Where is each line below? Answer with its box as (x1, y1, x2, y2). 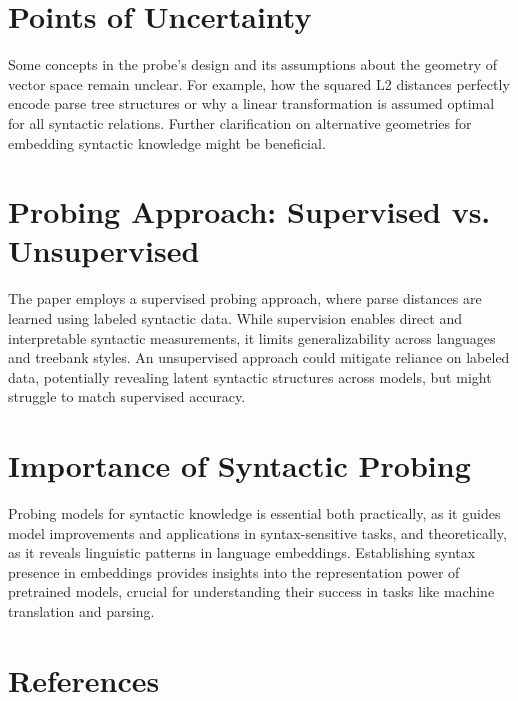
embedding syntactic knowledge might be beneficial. (8, 132, 326, 153)
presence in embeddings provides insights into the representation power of (8, 561, 460, 582)
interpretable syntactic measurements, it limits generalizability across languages (8, 327, 496, 348)
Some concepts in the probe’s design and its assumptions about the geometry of (8, 54, 498, 75)
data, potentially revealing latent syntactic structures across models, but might (8, 366, 492, 387)
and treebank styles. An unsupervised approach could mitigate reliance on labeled (8, 347, 510, 368)
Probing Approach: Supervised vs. (8, 191, 491, 232)
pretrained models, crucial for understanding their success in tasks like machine (8, 581, 495, 602)
